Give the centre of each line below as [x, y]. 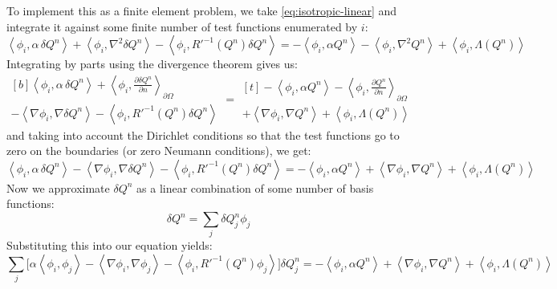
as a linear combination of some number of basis [255, 187]
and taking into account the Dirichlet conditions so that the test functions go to [203, 134]
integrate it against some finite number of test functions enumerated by [182, 26]
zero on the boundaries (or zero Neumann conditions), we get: [159, 151]
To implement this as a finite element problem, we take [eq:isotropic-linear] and [202, 10]
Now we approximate [58, 187]
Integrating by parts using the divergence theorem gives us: [152, 64]
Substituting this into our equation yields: [110, 245]
